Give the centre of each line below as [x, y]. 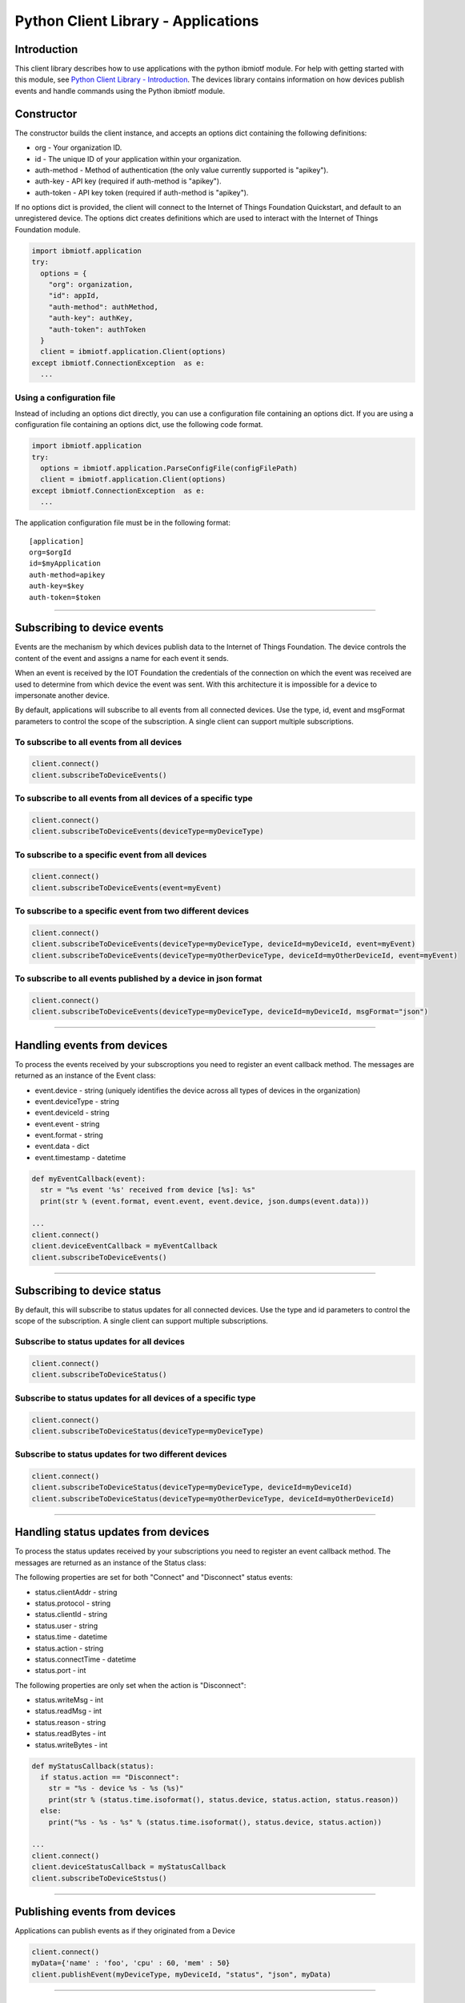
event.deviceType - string [77, 1101]
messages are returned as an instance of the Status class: [111, 1562]
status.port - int [60, 1671]
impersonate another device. [62, 695]
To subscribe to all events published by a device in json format [138, 979]
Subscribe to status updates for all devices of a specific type [135, 1398]
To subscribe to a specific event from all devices [111, 855]
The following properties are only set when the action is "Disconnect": [130, 1685]
